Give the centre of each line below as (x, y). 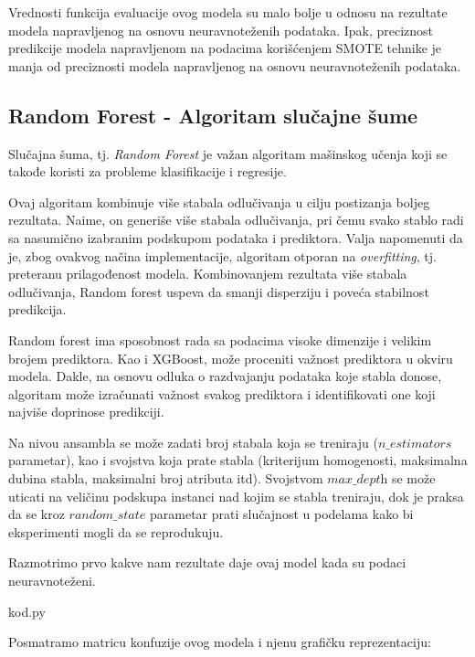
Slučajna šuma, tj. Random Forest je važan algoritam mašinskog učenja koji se (228, 153)
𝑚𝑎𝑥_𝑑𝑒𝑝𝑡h (358, 480)
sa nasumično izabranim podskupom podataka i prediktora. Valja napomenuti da (236, 237)
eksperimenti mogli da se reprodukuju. (116, 531)
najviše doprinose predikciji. (86, 412)
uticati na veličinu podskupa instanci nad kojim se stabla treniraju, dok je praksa (236, 496)
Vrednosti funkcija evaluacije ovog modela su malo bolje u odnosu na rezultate (228, 12)
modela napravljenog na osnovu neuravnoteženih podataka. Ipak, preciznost (221, 30)
